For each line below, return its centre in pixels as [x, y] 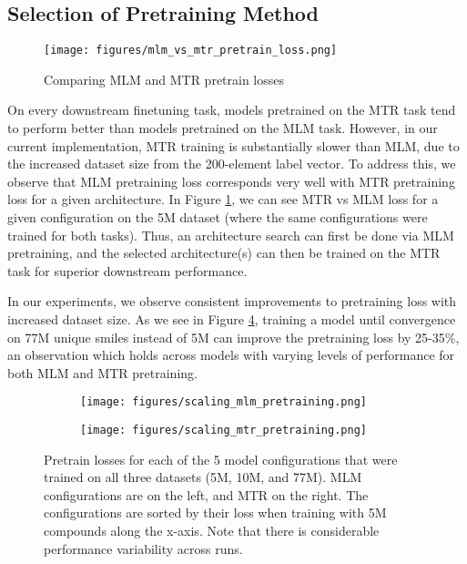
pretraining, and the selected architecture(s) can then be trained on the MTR [224, 253]
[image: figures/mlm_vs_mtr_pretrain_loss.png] [191, 51]
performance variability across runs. [143, 548]
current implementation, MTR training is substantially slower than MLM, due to [233, 145]
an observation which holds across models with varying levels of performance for [231, 355]
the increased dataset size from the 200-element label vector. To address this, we [232, 164]
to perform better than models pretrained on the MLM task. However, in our [223, 128]
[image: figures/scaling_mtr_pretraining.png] [223, 431]
